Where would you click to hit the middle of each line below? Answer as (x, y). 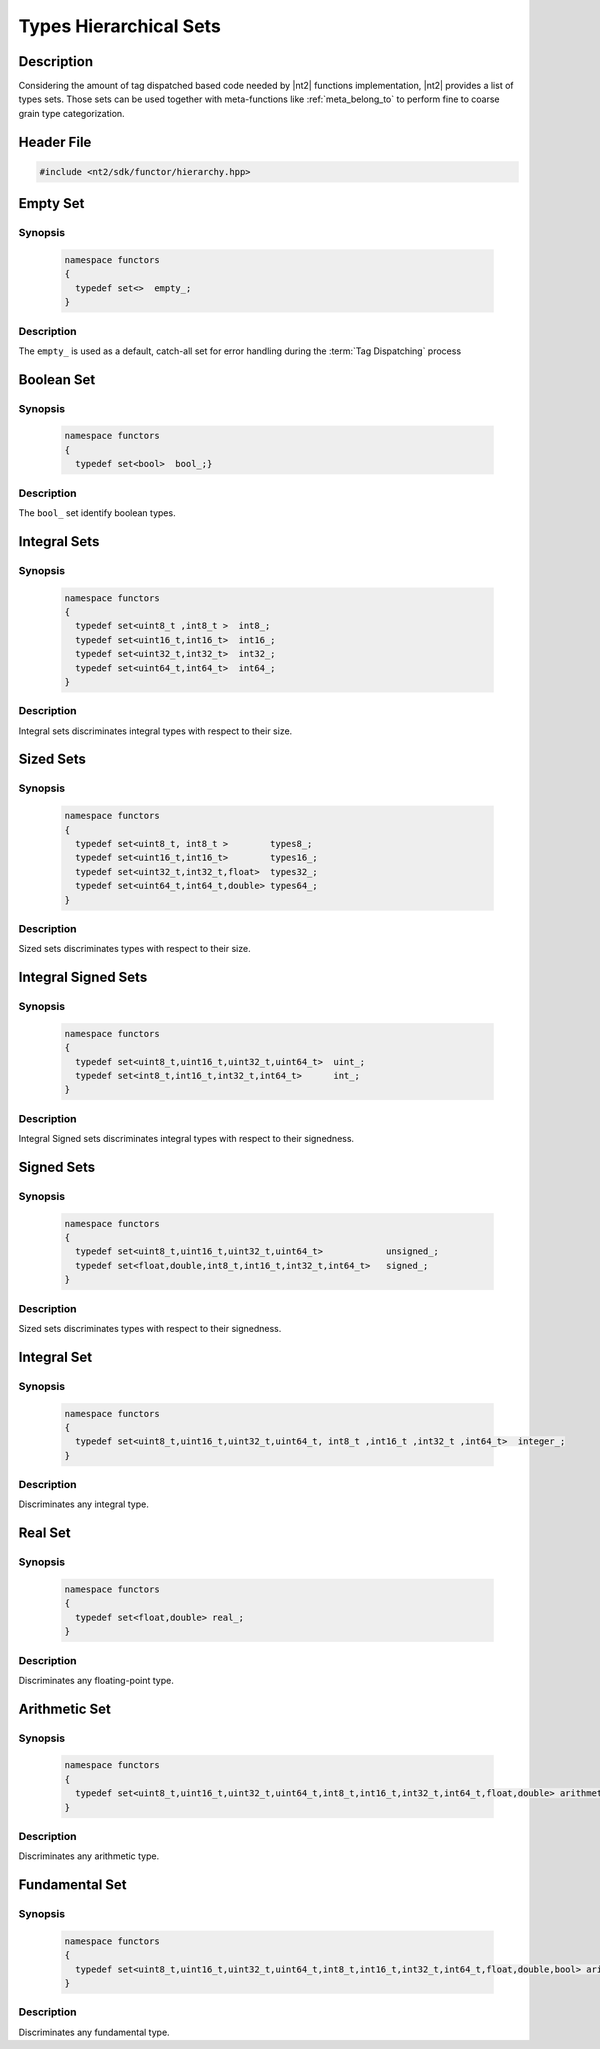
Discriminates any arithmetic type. (89, 1856)
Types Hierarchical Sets (120, 26)
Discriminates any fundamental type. (94, 2032)
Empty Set (51, 203)
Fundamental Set (72, 1885)
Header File (55, 141)
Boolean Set (57, 379)
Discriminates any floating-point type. (96, 1680)
